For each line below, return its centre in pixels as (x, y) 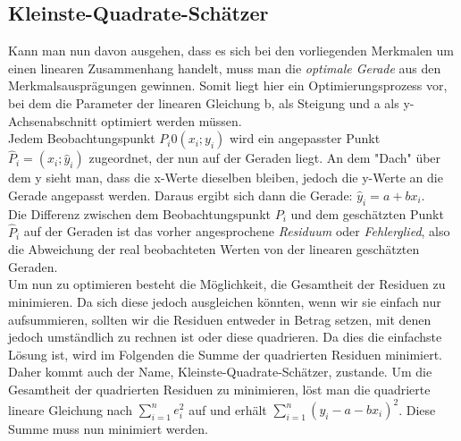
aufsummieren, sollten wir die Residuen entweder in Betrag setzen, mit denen (220, 319)
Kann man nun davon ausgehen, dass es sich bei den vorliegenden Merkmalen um (231, 51)
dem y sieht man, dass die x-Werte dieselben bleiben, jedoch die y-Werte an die (226, 178)
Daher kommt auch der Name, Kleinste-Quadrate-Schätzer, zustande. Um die (220, 372)
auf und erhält (228, 409)
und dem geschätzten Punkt (367, 213)
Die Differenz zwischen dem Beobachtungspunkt (139, 213)
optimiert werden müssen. (172, 120)
